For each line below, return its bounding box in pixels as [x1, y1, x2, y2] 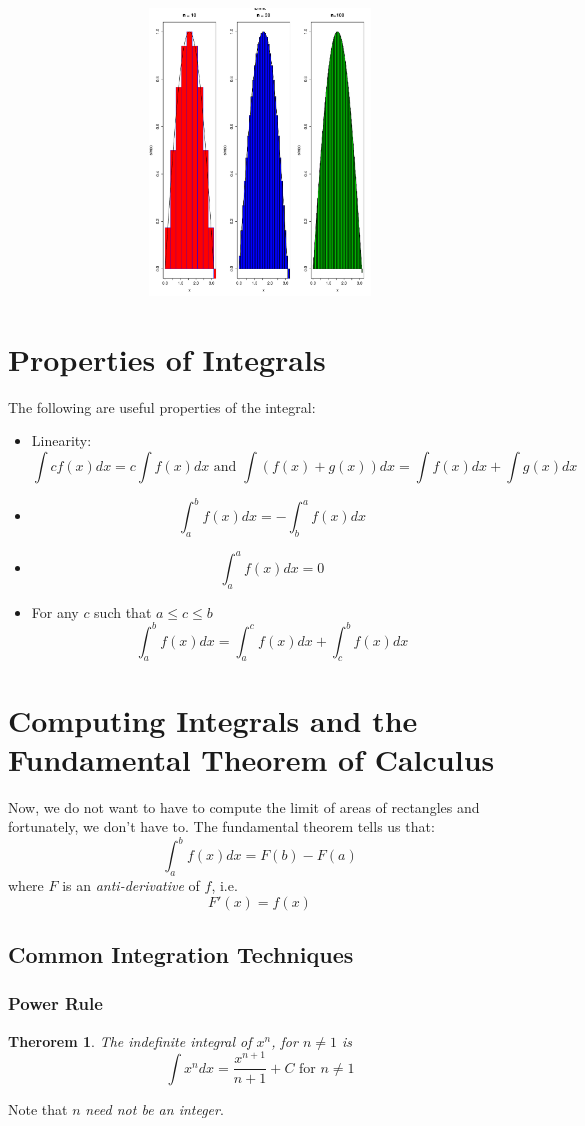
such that [94, 601, 152, 622]
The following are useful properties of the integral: [8, 396, 316, 417]
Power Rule [8, 991, 103, 1016]
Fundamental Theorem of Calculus [8, 738, 495, 779]
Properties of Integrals [8, 338, 326, 379]
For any [31, 601, 79, 622]
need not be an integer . [85, 1098, 224, 1119]
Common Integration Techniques [8, 939, 354, 970]
